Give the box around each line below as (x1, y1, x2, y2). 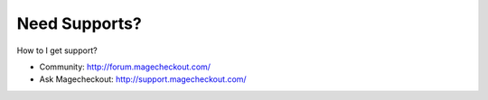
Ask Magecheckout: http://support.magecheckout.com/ (39, 74, 248, 85)
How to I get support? (16, 45, 99, 56)
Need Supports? (16, 14, 142, 33)
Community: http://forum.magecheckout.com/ (39, 61, 211, 72)
